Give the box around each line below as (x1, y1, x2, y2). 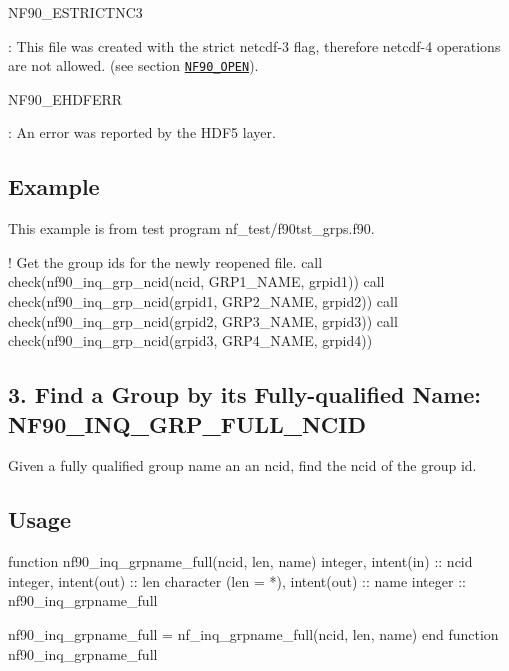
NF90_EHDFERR (8, 88, 123, 109)
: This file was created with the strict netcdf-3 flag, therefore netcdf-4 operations (8, 35, 501, 56)
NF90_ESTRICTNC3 (8, 2, 143, 22)
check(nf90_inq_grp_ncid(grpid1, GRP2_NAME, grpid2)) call (8, 291, 398, 312)
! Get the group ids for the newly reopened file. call (8, 251, 323, 272)
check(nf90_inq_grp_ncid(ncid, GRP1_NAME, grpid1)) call (8, 271, 385, 292)
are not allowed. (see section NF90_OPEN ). (8, 55, 259, 76)
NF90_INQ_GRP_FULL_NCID (8, 408, 366, 439)
